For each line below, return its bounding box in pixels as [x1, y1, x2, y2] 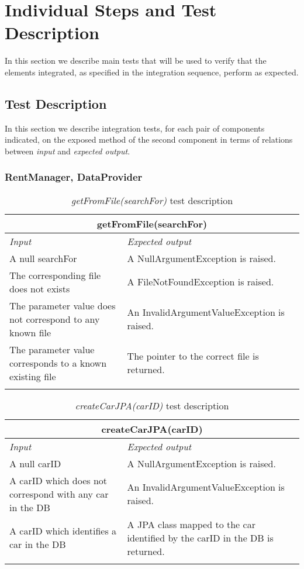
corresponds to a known [9, 356, 107, 370]
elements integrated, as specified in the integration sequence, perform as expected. [5, 65, 299, 78]
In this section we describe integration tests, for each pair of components [5, 122, 265, 134]
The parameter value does [9, 298, 116, 312]
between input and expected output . [5, 144, 130, 157]
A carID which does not [9, 473, 108, 487]
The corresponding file [9, 268, 101, 282]
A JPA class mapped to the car [127, 517, 255, 531]
